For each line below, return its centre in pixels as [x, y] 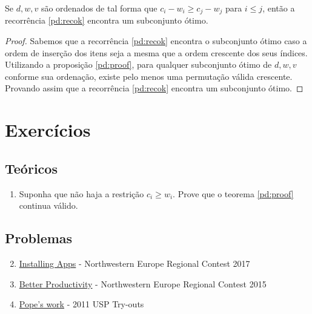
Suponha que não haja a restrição [81, 193]
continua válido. [48, 205]
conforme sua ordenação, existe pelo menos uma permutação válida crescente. [149, 76]
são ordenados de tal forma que [99, 8]
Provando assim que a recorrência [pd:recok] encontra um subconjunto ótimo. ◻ [154, 88]
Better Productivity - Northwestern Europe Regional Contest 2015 [143, 283]
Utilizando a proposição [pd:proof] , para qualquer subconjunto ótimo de [138, 64]
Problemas [39, 238]
